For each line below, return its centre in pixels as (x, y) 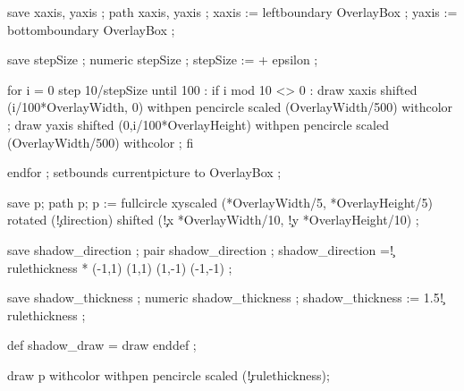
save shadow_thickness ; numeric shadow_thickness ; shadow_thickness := (214, 297)
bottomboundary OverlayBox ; (91, 29)
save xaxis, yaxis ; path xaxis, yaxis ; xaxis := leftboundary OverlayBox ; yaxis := (232, 12)
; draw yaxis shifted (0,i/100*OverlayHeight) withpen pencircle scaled (198, 124)
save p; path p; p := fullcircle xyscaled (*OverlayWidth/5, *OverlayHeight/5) (220, 202)
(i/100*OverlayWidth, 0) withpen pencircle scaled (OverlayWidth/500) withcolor (230, 107)
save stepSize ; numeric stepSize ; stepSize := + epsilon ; (163, 59)
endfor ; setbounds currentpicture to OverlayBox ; (144, 172)
